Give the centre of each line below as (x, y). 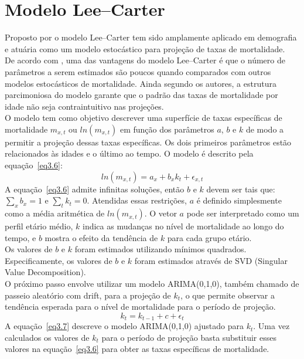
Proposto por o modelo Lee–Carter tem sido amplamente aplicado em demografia (151, 37)
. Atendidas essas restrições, (137, 200)
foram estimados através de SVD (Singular (211, 260)
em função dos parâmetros (167, 129)
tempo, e (21, 237)
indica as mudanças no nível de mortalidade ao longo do (183, 226)
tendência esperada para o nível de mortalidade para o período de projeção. (140, 306)
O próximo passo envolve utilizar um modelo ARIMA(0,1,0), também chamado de (152, 284)
